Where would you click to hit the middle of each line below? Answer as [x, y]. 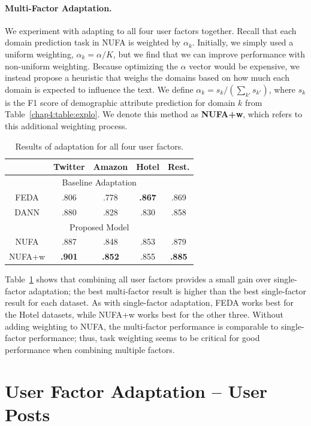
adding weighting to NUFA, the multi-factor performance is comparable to [142, 326]
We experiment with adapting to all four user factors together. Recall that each [151, 30]
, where [282, 89]
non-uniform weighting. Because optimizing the [91, 66]
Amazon [111, 167]
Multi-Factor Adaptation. [58, 7]
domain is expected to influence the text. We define [99, 89]
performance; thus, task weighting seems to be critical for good [144, 338]
